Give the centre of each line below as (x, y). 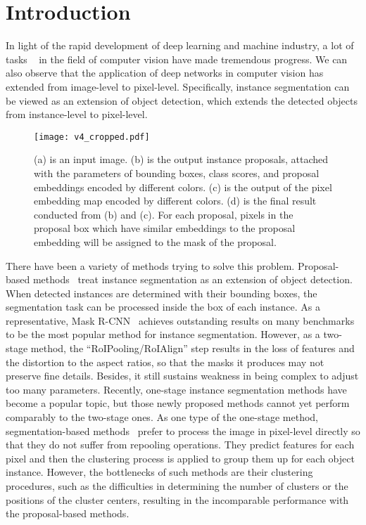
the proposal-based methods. (68, 513)
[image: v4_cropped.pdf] (92, 137)
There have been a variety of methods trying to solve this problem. (150, 265)
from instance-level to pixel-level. (77, 114)
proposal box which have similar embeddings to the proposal (165, 228)
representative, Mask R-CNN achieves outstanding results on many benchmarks (180, 320)
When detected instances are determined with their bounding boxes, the (162, 293)
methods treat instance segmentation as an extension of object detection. (193, 279)
